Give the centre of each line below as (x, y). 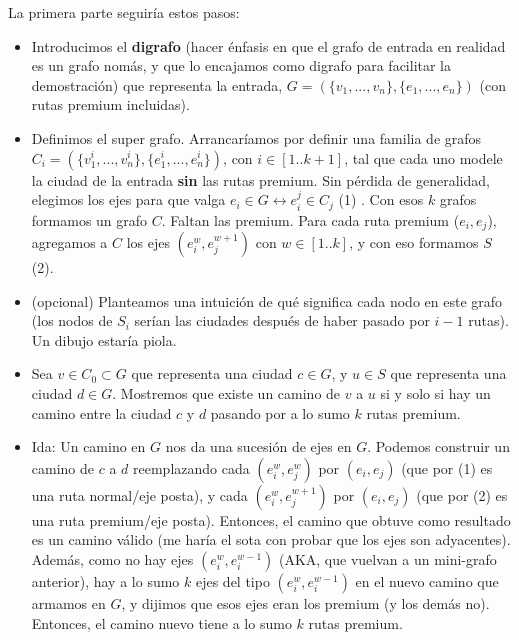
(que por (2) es (462, 494)
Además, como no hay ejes (112, 559)
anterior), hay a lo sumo (105, 581)
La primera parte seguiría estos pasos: (124, 12)
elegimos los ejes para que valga (128, 199)
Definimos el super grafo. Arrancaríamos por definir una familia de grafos (256, 137)
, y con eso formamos (414, 242)
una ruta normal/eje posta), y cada (139, 494)
